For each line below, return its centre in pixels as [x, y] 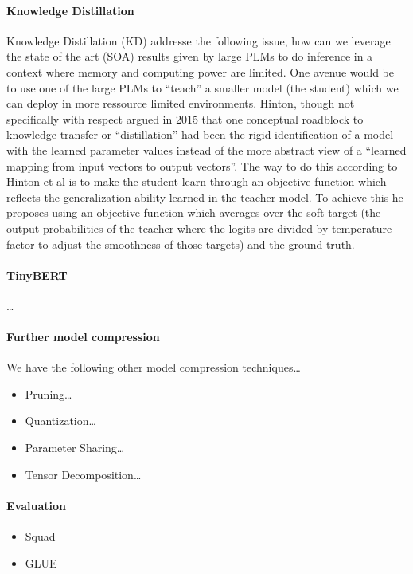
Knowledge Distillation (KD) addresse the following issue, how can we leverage [199, 40]
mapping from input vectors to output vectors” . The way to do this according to [202, 165]
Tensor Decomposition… [83, 474]
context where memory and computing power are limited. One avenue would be [201, 71]
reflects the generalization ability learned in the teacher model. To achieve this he [205, 197]
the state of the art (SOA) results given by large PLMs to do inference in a [190, 56]
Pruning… [49, 393]
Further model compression [83, 337]
